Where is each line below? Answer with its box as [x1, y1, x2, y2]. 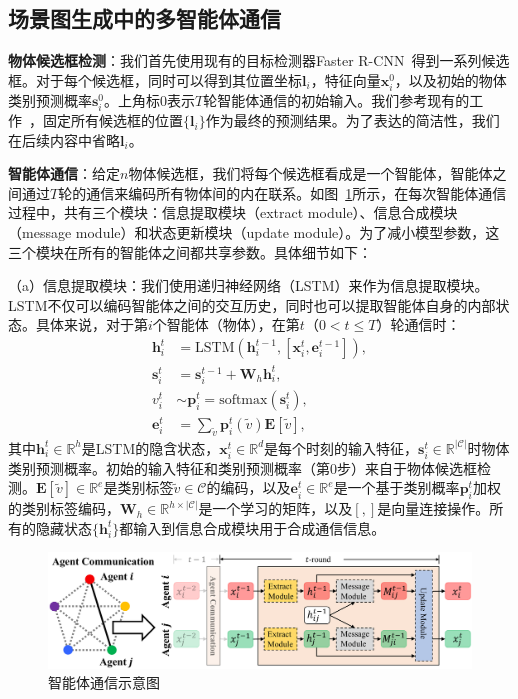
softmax [219, 392, 268, 407]
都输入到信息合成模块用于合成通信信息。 [119, 517, 386, 538]
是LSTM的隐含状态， [81, 437, 220, 458]
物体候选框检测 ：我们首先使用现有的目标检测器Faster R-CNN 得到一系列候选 [8, 50, 510, 71]
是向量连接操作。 [377, 498, 490, 519]
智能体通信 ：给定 [8, 163, 120, 184]
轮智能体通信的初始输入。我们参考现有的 [203, 89, 470, 110]
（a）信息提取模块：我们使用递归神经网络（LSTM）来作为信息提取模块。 [8, 275, 489, 296]
